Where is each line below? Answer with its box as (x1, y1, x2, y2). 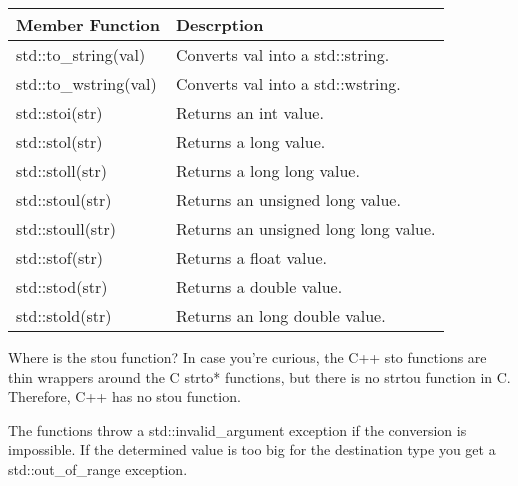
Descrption (175, 13, 264, 36)
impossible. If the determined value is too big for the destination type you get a (8, 439, 496, 460)
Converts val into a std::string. (175, 43, 390, 66)
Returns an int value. (175, 101, 324, 124)
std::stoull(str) (16, 217, 116, 240)
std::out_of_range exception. (8, 458, 188, 479)
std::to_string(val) (16, 43, 146, 66)
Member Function (16, 13, 160, 36)
